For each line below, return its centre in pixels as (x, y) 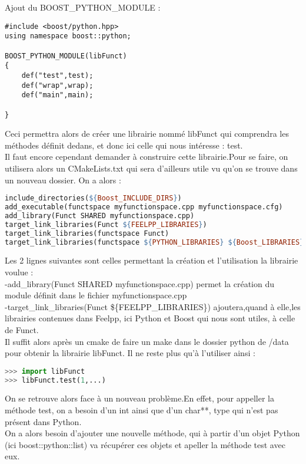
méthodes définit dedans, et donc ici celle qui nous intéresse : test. (124, 145)
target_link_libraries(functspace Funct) (87, 233)
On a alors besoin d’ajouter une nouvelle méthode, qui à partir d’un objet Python (152, 433)
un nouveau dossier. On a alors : (63, 180)
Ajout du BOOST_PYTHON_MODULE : (83, 7)
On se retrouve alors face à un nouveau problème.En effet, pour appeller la (139, 398)
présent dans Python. (43, 421)
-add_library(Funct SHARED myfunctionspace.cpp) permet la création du (140, 283)
